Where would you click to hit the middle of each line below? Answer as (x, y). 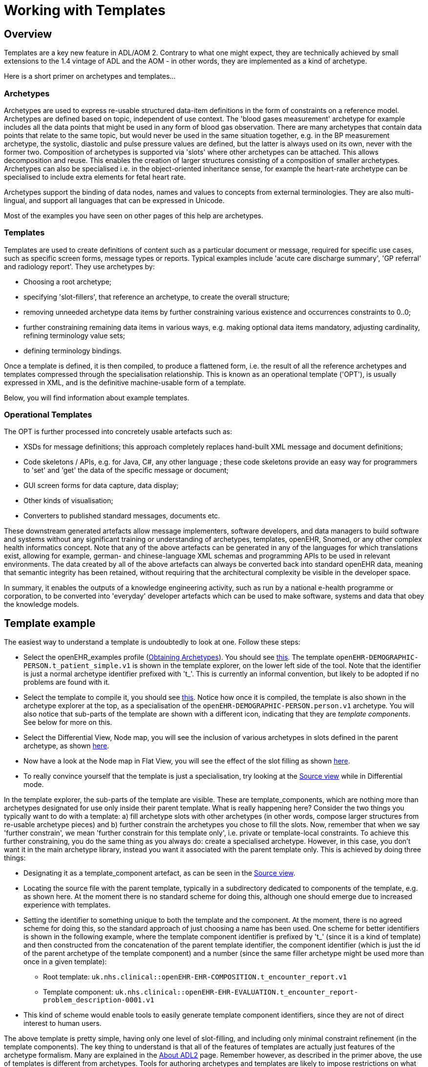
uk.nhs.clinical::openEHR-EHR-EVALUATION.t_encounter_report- (236, 992)
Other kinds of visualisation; (68, 501)
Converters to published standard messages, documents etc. (122, 516)
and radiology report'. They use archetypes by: (79, 266)
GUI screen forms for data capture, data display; (101, 486)
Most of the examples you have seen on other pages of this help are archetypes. (134, 215)
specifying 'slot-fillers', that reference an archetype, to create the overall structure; (157, 297)
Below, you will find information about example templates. (97, 397)
